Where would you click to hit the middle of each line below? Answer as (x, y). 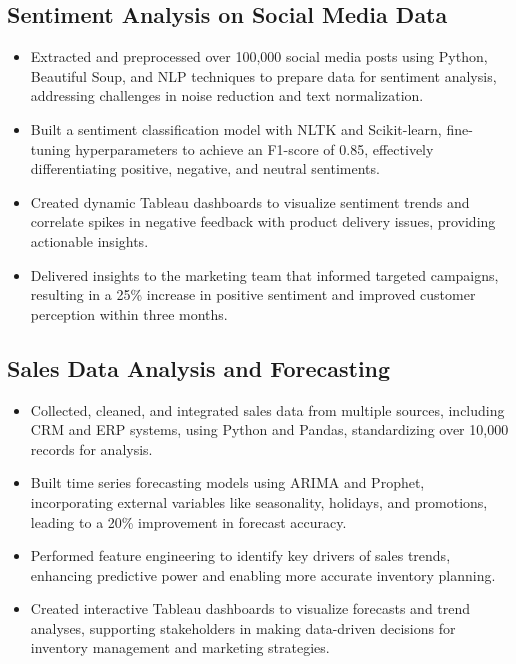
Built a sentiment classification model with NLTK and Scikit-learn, (236, 128)
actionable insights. (89, 240)
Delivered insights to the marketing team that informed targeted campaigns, (264, 274)
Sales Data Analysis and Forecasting (199, 367)
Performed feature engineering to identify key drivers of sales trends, (240, 555)
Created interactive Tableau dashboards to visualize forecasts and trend (250, 608)
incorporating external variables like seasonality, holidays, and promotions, (259, 501)
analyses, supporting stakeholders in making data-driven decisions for (243, 627)
